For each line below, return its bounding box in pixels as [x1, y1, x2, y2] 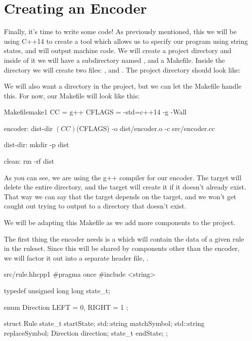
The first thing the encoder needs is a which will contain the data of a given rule [4, 233, 244, 244]
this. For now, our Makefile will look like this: [4, 90, 140, 100]
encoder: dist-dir [4, 123, 53, 133]
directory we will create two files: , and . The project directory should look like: [4, 64, 241, 75]
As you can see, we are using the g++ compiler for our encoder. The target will [4, 172, 242, 182]
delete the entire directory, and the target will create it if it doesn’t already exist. [4, 182, 246, 192]
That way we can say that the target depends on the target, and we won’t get [4, 191, 236, 201]
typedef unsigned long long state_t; [4, 285, 110, 295]
